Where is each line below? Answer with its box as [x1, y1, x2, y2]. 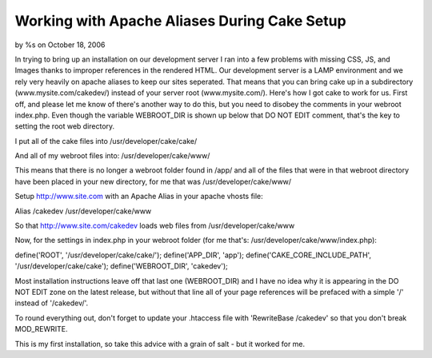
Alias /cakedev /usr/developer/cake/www [14, 206, 152, 216]
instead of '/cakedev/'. [14, 298, 89, 308]
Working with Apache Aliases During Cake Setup [14, 12, 347, 30]
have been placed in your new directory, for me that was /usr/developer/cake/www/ [14, 177, 292, 186]
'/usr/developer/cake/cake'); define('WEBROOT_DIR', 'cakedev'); [14, 261, 228, 271]
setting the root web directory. [14, 121, 115, 131]
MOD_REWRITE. [14, 324, 68, 334]
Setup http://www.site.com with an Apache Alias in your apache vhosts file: [14, 192, 263, 201]
